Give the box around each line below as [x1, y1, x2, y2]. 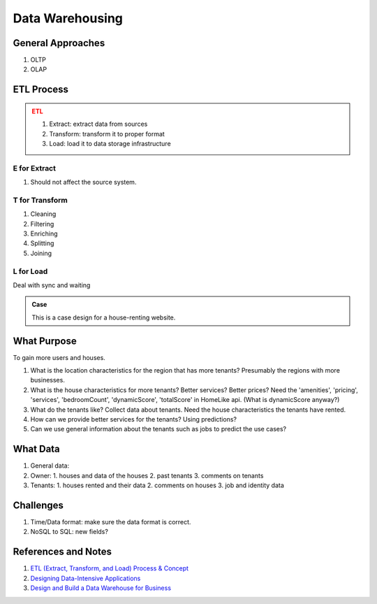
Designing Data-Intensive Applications [30, 574, 141, 582]
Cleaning [30, 210, 57, 218]
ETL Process [13, 84, 69, 96]
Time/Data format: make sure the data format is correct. [30, 518, 191, 526]
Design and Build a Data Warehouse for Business [30, 584, 171, 592]
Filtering [30, 220, 54, 228]
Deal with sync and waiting [13, 281, 91, 289]
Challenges [13, 499, 64, 511]
